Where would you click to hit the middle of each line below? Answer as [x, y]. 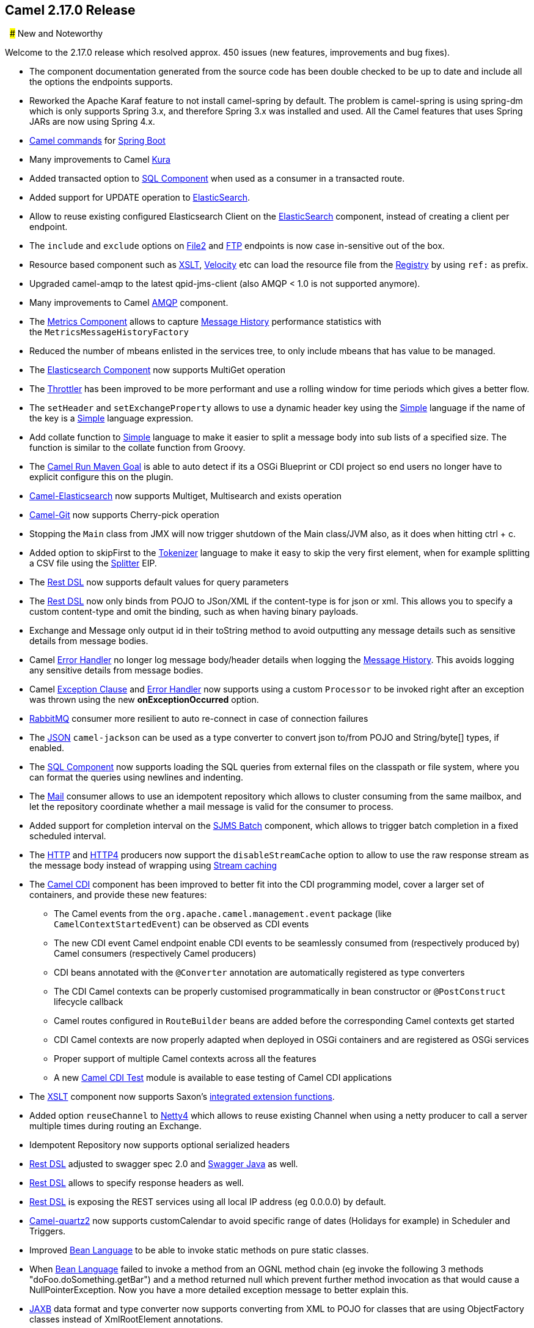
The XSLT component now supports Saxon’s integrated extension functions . [182, 1097]
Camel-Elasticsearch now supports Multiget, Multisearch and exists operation [186, 496]
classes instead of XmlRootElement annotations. [126, 1319]
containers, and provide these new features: [118, 895]
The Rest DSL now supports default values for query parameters [159, 582]
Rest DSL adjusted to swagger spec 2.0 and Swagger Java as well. [164, 1164]
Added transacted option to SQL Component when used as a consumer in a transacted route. [217, 179]
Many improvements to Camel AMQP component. [129, 303]
